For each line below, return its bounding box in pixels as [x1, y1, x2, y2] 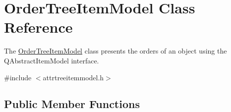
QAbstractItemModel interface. [4, 55, 99, 65]
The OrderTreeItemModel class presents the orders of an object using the [4, 46, 227, 56]
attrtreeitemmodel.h [43, 72, 104, 82]
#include [4, 72, 32, 82]
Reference [4, 17, 73, 37]
